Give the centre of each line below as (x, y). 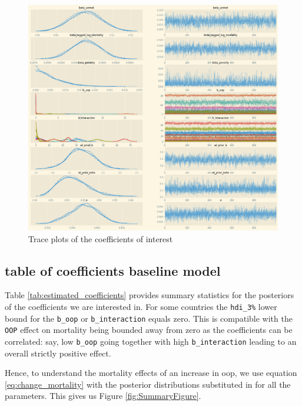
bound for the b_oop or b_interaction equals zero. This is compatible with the (149, 318)
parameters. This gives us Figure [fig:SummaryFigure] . (103, 396)
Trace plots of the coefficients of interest (101, 238)
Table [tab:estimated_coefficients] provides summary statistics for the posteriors (150, 295)
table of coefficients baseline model (113, 270)
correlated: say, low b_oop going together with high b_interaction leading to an (151, 341)
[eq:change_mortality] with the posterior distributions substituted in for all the (148, 384)
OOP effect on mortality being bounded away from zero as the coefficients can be (149, 330)
